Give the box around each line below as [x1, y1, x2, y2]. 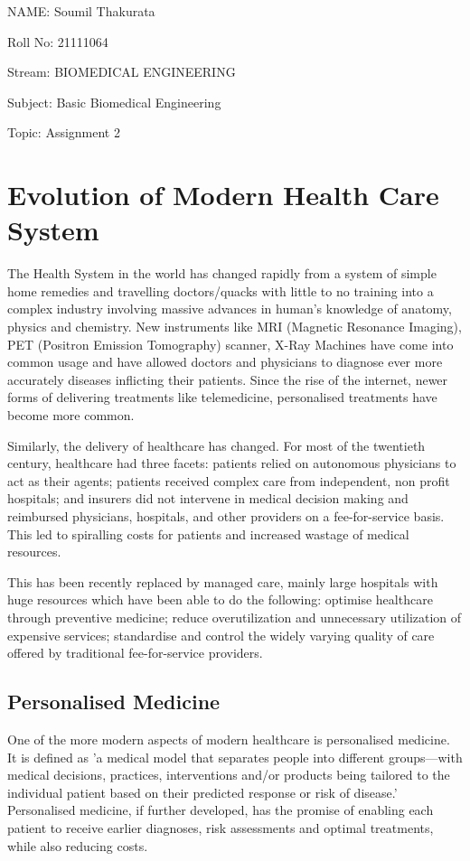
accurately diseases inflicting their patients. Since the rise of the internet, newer [7, 370, 448, 388]
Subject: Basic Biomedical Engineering [7, 92, 221, 111]
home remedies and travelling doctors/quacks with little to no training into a [7, 281, 434, 300]
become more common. [7, 406, 135, 425]
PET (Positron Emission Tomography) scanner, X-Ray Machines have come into [7, 334, 454, 353]
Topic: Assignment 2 [7, 123, 120, 142]
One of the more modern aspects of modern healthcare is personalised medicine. [7, 729, 450, 748]
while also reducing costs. [7, 836, 148, 855]
